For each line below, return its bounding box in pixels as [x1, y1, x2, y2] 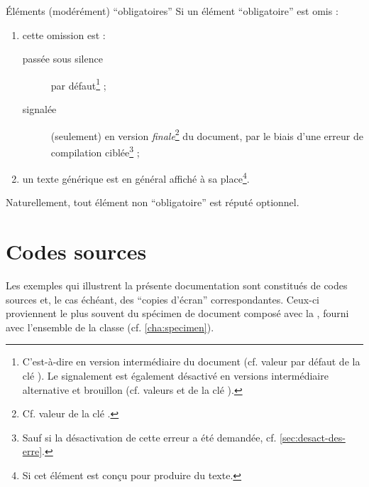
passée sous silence [22, 51, 103, 66]
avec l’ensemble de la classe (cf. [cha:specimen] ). [6, 319, 214, 334]
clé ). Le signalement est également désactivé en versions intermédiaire [22, 368, 329, 383]
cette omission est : [22, 27, 106, 42]
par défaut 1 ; [50, 75, 106, 92]
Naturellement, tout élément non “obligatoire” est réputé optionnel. [6, 195, 299, 210]
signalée [22, 102, 57, 117]
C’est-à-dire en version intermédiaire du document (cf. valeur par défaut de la [22, 354, 360, 369]
